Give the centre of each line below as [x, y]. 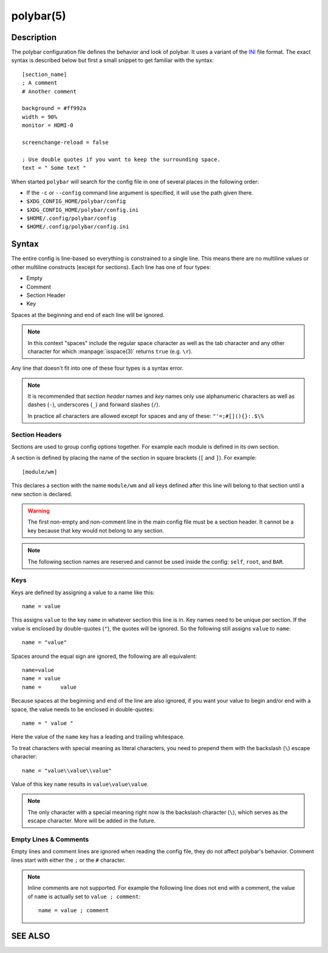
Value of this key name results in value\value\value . [80, 784]
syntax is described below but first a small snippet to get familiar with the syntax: [112, 60]
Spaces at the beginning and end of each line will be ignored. [88, 315]
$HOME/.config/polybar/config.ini [78, 227]
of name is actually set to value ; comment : [84, 897]
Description [34, 37]
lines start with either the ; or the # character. [68, 860]
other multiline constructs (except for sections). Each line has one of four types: [111, 267]
